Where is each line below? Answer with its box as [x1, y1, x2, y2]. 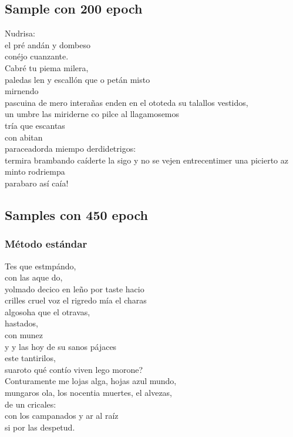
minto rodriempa [5, 165, 65, 178]
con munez [5, 329, 43, 341]
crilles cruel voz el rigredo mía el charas [5, 294, 147, 306]
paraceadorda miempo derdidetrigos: [5, 142, 136, 155]
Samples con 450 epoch [5, 205, 148, 223]
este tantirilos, [5, 352, 56, 364]
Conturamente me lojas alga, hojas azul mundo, [5, 375, 177, 387]
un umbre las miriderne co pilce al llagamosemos [5, 108, 180, 120]
